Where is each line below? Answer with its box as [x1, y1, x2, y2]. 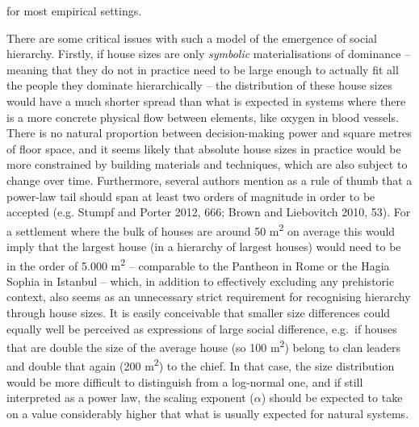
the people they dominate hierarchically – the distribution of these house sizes [6, 77, 392, 94]
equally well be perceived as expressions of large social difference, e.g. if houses [6, 320, 397, 337]
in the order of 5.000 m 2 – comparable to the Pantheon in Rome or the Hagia [6, 254, 390, 274]
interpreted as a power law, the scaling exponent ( [6, 389, 254, 406]
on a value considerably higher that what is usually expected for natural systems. [6, 404, 409, 421]
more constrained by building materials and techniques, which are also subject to [6, 156, 408, 173]
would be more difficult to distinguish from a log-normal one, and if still [6, 373, 363, 390]
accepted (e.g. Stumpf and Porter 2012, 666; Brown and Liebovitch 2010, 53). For [6, 203, 411, 220]
